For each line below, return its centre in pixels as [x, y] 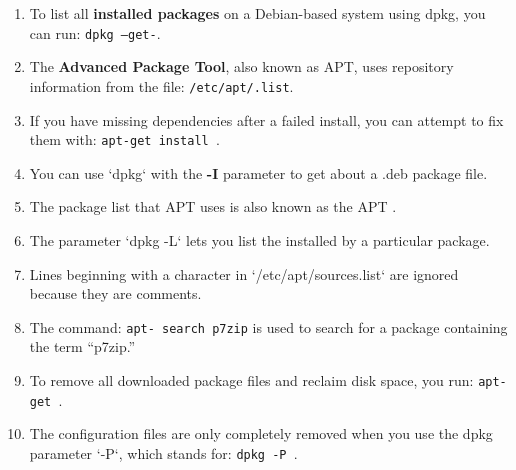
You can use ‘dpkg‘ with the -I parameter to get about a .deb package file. [258, 172]
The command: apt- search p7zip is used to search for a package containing [268, 326]
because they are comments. [115, 293]
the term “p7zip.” [82, 346]
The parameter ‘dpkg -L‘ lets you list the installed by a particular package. [259, 239]
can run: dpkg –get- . [95, 32]
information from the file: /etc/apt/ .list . [161, 85]
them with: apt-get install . [124, 139]
